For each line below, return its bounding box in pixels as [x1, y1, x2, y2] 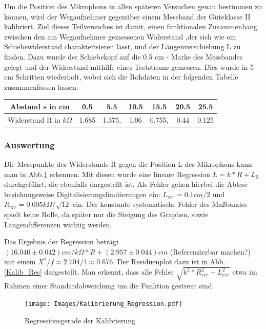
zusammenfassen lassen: [4, 81, 78, 92]
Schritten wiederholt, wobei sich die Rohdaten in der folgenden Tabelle [15, 71, 238, 82]
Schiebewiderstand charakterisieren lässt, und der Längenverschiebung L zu [4, 41, 241, 52]
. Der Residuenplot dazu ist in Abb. [113, 256, 226, 267]
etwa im [232, 266, 257, 277]
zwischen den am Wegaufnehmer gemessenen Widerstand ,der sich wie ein [4, 31, 236, 42]
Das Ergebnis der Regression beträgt [4, 236, 119, 247]
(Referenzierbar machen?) [170, 246, 251, 257]
